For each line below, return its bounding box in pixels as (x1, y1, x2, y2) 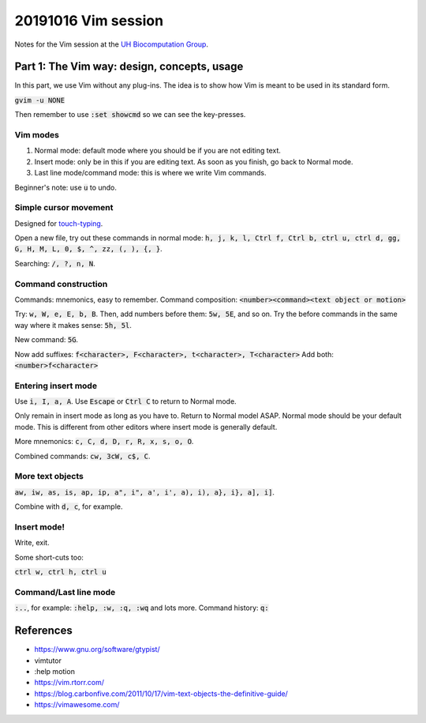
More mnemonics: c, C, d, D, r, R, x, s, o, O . (14, 437, 194, 446)
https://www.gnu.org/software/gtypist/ (34, 645, 161, 654)
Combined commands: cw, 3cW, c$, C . (14, 451, 151, 461)
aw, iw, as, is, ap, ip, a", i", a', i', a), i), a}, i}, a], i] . (14, 487, 275, 497)
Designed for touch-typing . (14, 218, 103, 228)
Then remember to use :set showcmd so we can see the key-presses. (14, 110, 246, 119)
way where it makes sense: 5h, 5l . (14, 320, 132, 329)
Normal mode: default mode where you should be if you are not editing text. (34, 146, 282, 156)
